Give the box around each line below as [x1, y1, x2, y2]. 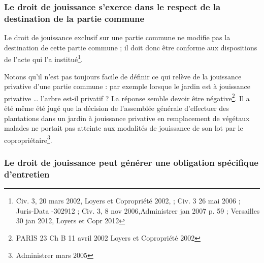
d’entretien [4, 167, 50, 180]
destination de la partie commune [4, 12, 145, 24]
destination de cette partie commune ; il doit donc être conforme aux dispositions [4, 42, 257, 52]
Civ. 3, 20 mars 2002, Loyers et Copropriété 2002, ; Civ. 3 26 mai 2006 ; [16, 195, 241, 206]
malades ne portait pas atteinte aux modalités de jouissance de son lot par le [4, 123, 243, 133]
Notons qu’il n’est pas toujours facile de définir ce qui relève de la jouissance [4, 71, 242, 81]
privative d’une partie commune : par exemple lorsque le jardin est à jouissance [4, 81, 251, 92]
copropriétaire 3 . [4, 133, 52, 145]
